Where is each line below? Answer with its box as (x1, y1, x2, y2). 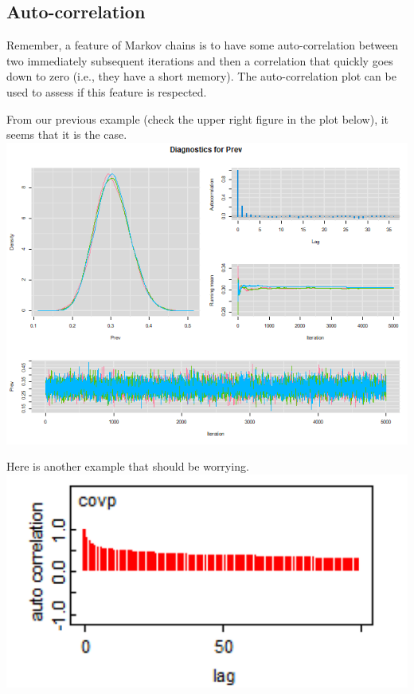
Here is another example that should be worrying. (6, 458, 249, 475)
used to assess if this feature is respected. (6, 83, 207, 100)
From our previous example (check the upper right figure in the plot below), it (6, 110, 389, 127)
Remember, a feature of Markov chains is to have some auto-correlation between (6, 37, 399, 53)
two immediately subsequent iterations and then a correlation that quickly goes (6, 52, 393, 69)
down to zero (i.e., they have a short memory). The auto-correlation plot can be (6, 68, 396, 85)
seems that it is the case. (6, 126, 127, 143)
